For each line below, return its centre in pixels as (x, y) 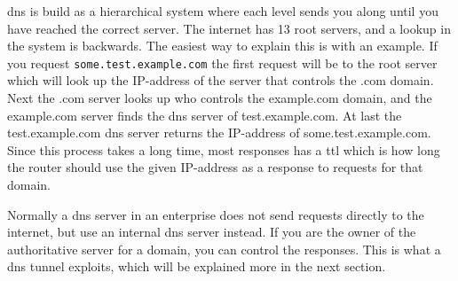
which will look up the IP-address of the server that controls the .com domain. (221, 80)
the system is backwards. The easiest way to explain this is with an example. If (222, 46)
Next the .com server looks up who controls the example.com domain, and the (220, 98)
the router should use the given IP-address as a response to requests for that (215, 167)
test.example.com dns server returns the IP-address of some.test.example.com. (219, 133)
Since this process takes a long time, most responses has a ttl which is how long (224, 149)
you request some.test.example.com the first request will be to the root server (222, 62)
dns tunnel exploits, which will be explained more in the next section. (197, 266)
